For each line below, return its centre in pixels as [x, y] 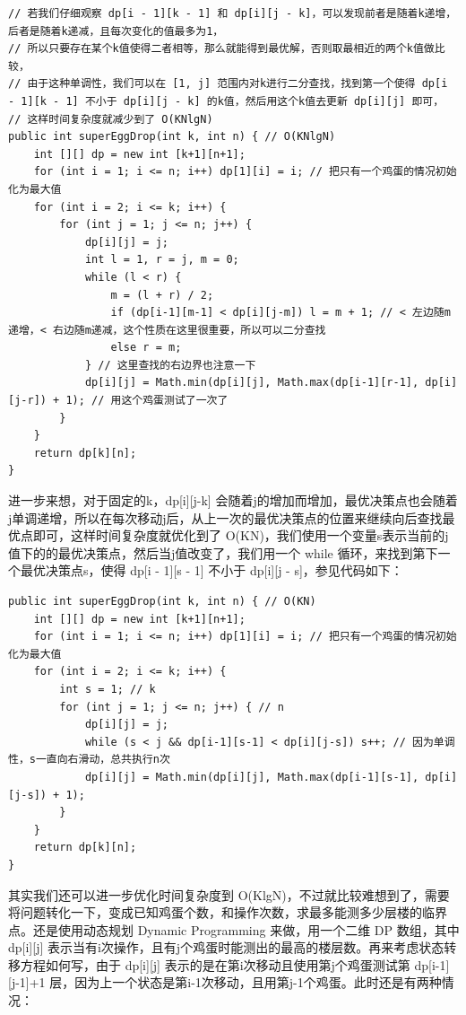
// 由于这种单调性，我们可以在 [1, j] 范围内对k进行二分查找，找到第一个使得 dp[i [228, 84]
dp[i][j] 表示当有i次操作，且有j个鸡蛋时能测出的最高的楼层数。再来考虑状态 [226, 947]
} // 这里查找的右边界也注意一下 [170, 365]
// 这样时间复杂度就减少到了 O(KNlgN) [111, 119]
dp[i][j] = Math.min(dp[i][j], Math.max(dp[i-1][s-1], [252, 777]
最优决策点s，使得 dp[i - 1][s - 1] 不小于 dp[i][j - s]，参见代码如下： [211, 570]
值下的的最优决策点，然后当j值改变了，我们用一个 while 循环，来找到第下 [223, 552]
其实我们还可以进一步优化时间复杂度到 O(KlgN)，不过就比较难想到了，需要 [229, 894]
